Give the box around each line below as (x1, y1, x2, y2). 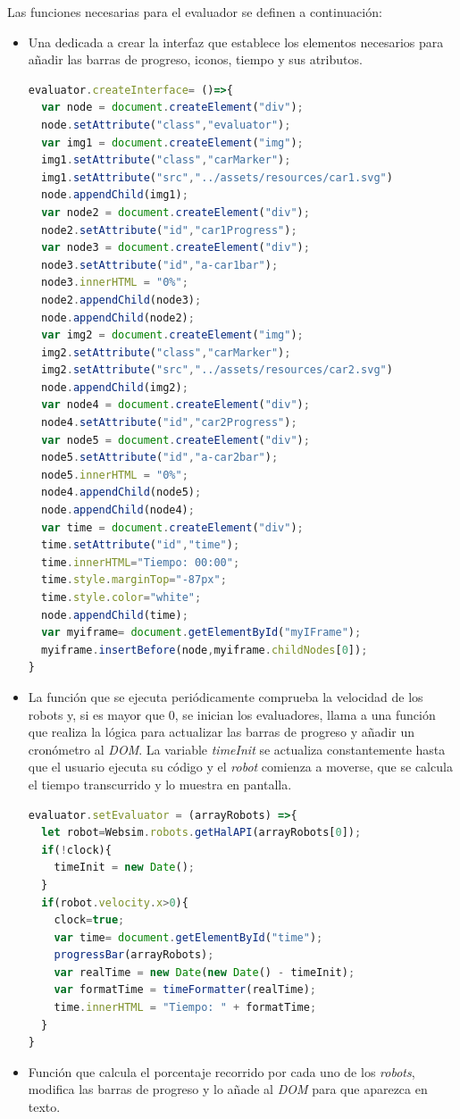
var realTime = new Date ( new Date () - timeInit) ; (54, 965, 355, 979)
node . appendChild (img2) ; (41, 380, 188, 394)
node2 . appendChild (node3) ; (41, 293, 202, 306)
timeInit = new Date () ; (54, 861, 196, 874)
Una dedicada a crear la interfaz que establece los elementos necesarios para (28, 32, 444, 51)
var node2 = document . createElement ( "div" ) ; (41, 205, 310, 219)
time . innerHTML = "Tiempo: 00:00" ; (41, 555, 240, 569)
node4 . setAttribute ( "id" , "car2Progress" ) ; (41, 416, 297, 430)
